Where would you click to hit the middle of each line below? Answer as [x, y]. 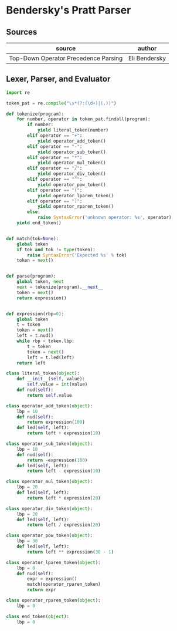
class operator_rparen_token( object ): [53, 600]
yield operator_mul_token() [72, 163]
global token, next [40, 282]
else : [34, 212]
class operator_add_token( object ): [50, 406]
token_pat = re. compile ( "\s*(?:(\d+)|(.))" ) [61, 103]
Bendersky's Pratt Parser [69, 10]
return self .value [50, 395]
